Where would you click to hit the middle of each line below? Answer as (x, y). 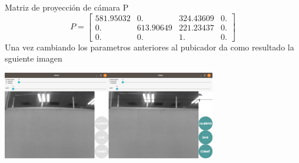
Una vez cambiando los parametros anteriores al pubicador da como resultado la (149, 47)
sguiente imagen (34, 58)
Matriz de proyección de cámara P (67, 7)
